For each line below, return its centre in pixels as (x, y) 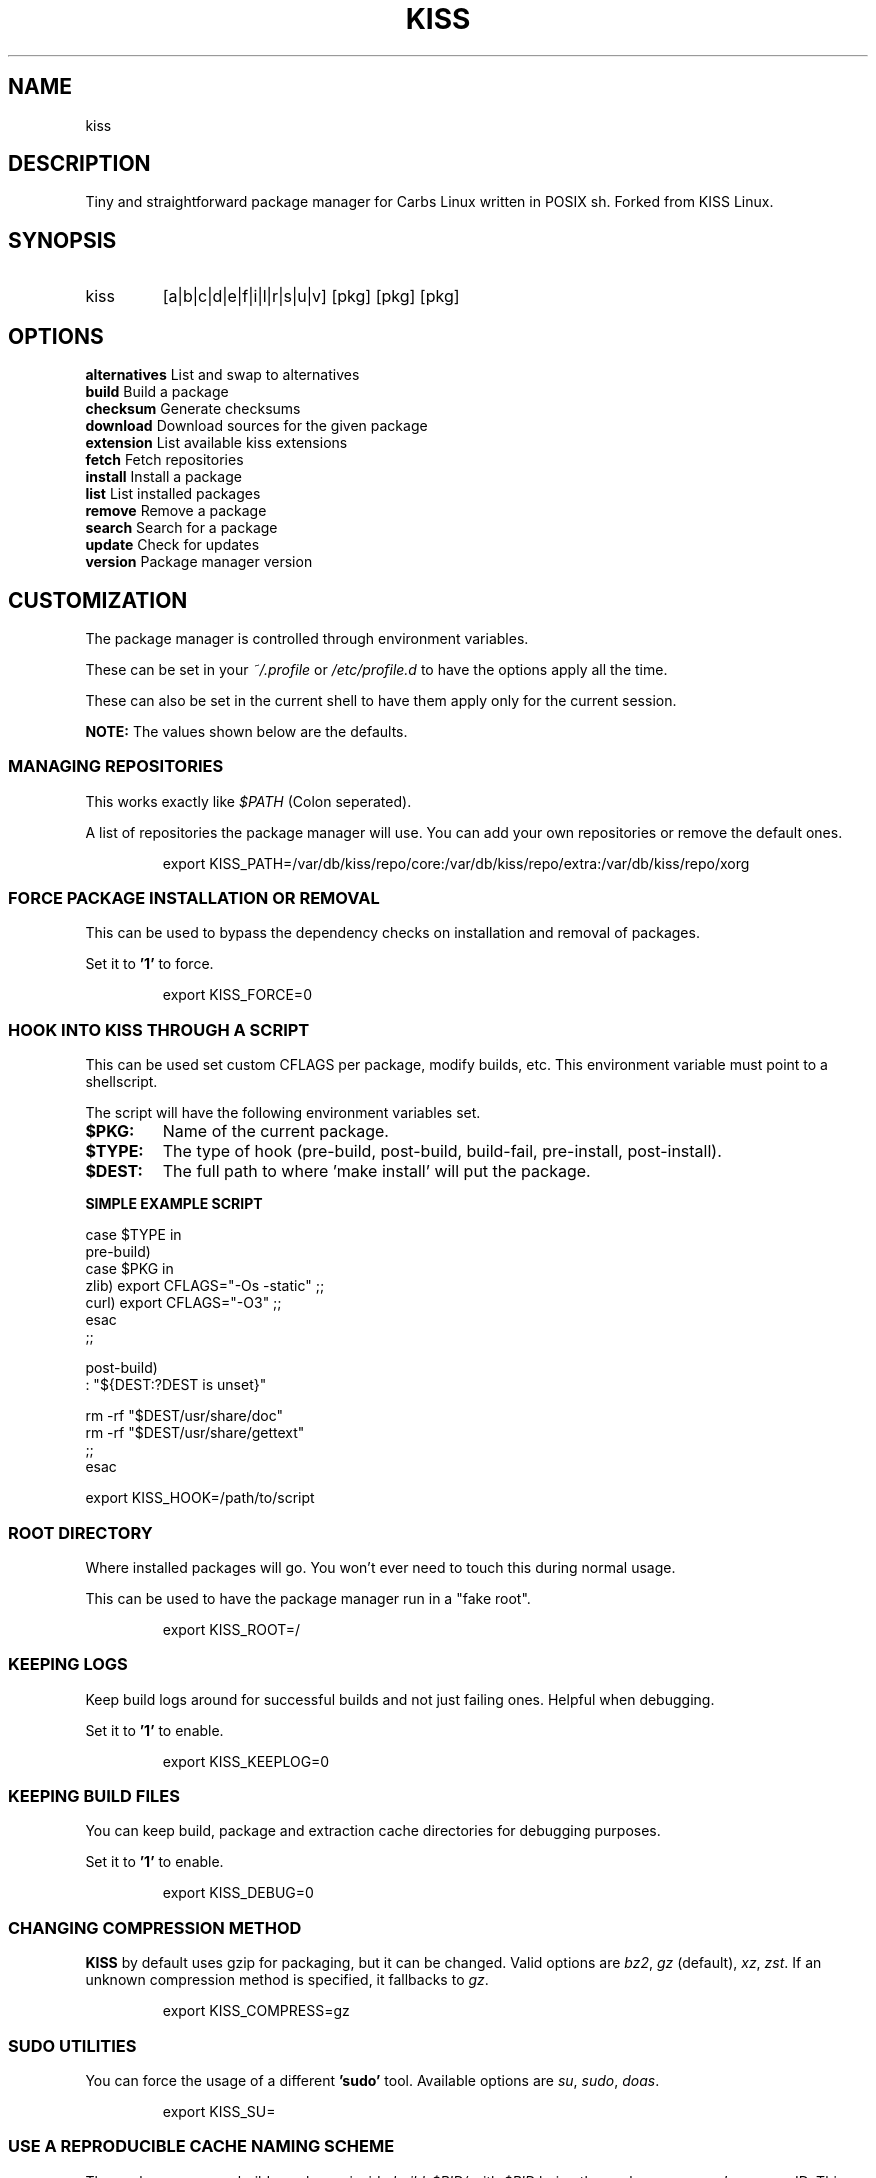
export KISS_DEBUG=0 (238, 1893)
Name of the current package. (275, 1131)
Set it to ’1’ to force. (149, 964)
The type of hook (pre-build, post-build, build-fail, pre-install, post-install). (442, 1151)
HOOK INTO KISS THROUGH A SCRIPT (159, 1029)
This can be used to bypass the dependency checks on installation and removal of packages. (392, 933)
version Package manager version (199, 562)
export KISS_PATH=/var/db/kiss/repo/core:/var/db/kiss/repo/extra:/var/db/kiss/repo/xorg (456, 863)
